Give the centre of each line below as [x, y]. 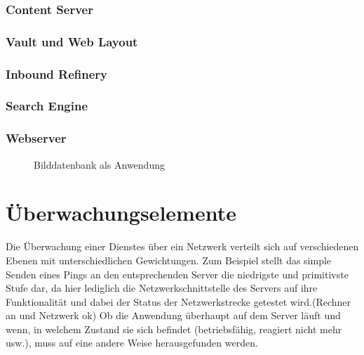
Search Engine [47, 106]
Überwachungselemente [121, 213]
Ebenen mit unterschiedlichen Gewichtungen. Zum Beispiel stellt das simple [169, 260]
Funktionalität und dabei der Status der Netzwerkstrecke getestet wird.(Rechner [178, 301]
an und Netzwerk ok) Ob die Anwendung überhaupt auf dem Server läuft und [173, 315]
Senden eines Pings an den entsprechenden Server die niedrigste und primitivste [177, 274]
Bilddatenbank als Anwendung [99, 164]
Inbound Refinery [57, 73]
